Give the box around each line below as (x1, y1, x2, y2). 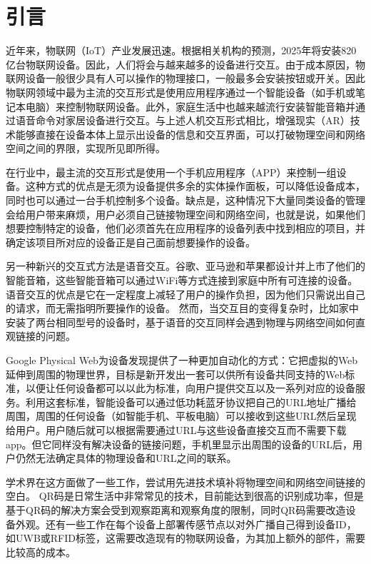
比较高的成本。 (6, 544, 76, 559)
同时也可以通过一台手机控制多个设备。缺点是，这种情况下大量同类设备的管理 (6, 193, 365, 208)
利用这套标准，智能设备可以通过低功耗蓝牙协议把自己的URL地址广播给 (25, 394, 357, 409)
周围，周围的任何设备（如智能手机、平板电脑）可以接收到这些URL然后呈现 (6, 408, 357, 423)
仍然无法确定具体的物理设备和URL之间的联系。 (15, 450, 237, 465)
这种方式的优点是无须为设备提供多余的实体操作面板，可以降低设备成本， (25, 178, 365, 193)
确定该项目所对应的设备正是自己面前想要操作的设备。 (6, 234, 255, 249)
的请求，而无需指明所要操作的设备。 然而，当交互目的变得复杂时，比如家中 (6, 301, 359, 316)
